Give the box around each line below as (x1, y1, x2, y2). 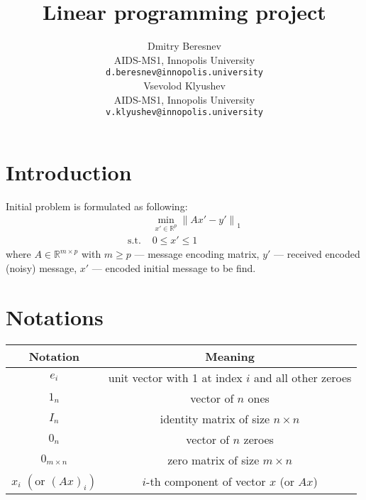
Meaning (205, 347, 255, 364)
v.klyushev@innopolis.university (106, 107, 263, 118)
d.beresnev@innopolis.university (106, 67, 263, 78)
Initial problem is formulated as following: (6, 198, 188, 213)
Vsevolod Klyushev (143, 77, 226, 92)
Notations (6, 302, 104, 331)
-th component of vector (146, 473, 266, 489)
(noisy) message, (6, 260, 77, 275)
